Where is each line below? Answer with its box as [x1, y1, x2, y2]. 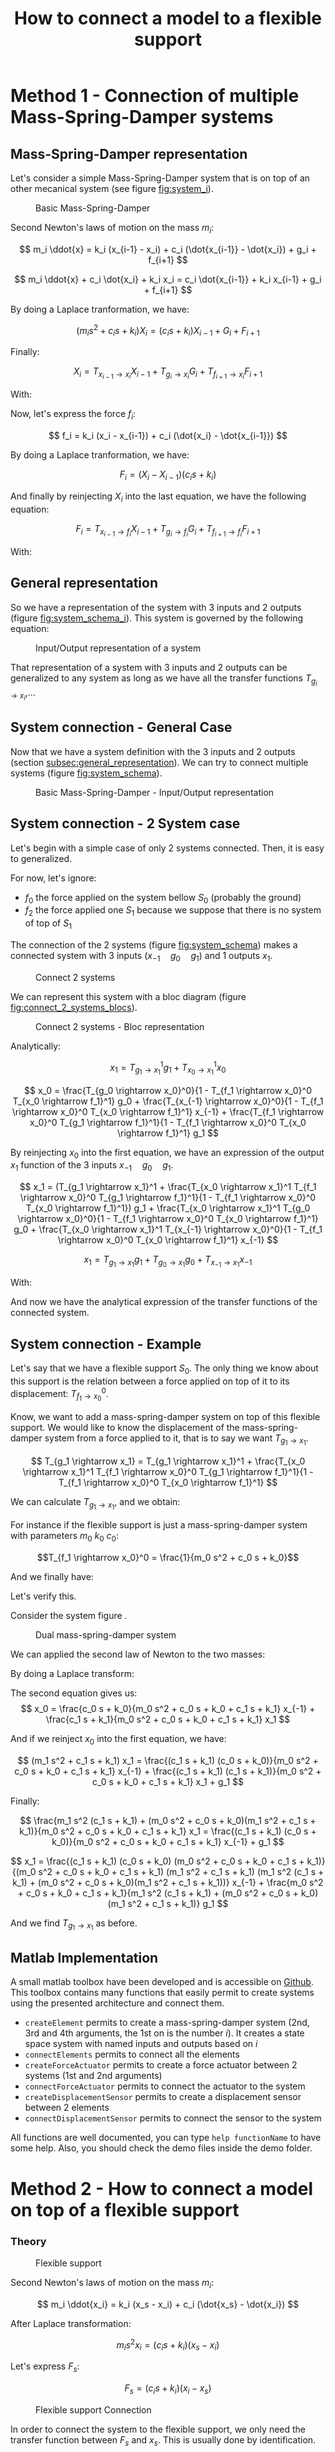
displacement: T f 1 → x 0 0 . [10, 1385, 109, 1403]
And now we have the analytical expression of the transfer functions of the [10, 1296, 318, 1308]
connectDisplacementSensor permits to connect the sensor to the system [24, 2112, 322, 2124]
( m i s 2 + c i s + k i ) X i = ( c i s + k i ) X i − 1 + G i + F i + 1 [76, 322, 260, 339]
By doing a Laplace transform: [10, 1667, 135, 1679]
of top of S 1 [24, 917, 72, 931]
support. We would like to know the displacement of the [10, 1421, 240, 1433]
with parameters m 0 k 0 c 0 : [10, 1529, 119, 1544]
